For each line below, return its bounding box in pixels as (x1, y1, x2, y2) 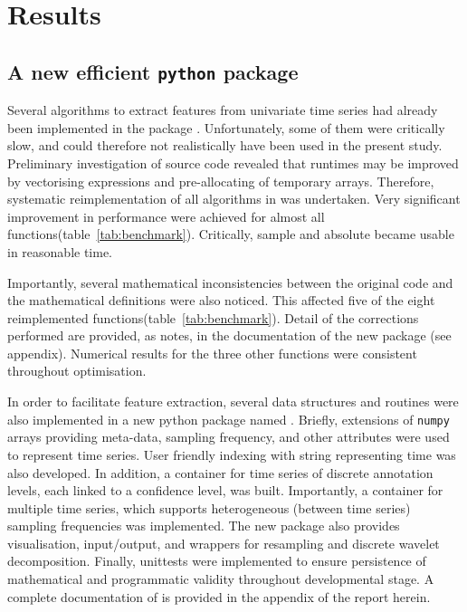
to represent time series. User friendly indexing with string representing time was (7, 445, 456, 464)
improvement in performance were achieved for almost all (7, 206, 325, 225)
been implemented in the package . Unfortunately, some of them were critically (7, 118, 445, 137)
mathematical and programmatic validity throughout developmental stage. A (7, 569, 434, 588)
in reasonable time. (7, 242, 113, 261)
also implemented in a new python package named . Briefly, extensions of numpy (7, 409, 450, 428)
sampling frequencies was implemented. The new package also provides (7, 516, 400, 535)
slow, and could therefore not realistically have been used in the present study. (7, 136, 443, 155)
